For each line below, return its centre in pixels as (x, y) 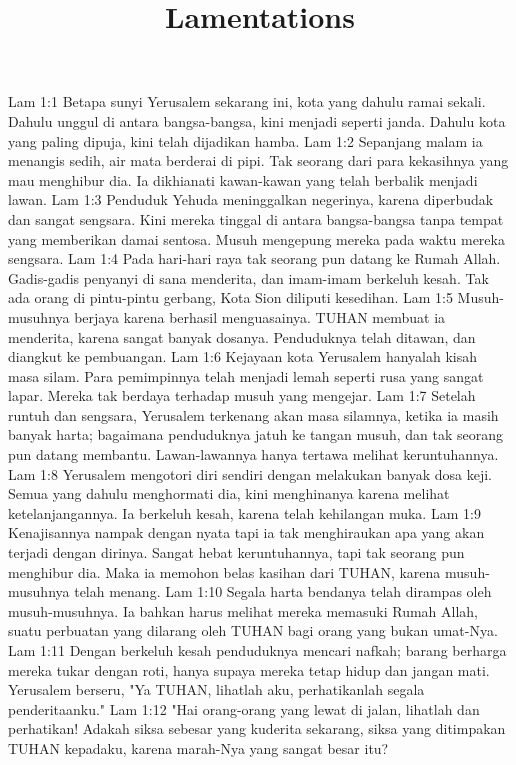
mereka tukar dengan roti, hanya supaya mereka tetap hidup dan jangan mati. (249, 669)
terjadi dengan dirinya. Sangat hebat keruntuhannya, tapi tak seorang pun (236, 552)
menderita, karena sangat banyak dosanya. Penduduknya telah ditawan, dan (242, 336)
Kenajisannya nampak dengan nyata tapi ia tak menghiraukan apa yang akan (246, 532)
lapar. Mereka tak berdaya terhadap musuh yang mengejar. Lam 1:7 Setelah (242, 395)
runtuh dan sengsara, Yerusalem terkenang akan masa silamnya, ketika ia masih (253, 414)
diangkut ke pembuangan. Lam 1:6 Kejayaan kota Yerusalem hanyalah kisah (243, 356)
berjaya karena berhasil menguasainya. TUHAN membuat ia (260, 316)
